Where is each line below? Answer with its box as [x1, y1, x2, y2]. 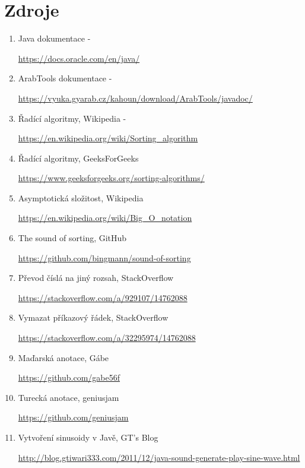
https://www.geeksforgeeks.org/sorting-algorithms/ [18, 172, 205, 184]
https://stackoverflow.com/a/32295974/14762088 [18, 331, 196, 344]
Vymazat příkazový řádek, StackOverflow [18, 311, 169, 324]
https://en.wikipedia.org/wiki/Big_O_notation [18, 211, 192, 224]
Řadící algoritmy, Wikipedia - [18, 112, 126, 124]
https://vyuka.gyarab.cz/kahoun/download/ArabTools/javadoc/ [18, 91, 253, 104]
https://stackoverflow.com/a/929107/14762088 [18, 291, 188, 303]
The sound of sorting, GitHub [18, 232, 127, 244]
